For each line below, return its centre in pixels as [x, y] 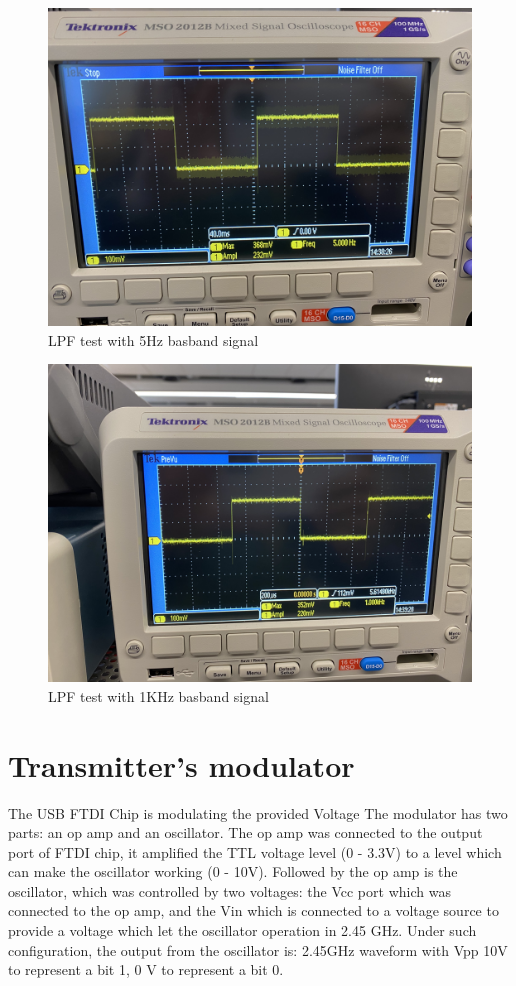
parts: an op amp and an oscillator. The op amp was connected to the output [245, 832]
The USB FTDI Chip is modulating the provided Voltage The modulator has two [258, 812]
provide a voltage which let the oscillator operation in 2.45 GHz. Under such [242, 930]
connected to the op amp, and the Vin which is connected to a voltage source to [253, 910]
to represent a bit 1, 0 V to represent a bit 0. [146, 969]
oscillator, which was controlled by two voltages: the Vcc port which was [229, 890]
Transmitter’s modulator [181, 764]
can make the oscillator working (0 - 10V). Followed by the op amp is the [233, 871]
